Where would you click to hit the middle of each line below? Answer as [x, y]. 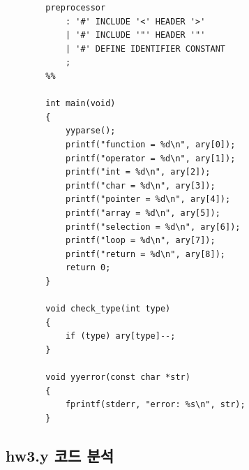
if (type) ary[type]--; [120, 336]
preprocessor [76, 8]
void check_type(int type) [108, 309]
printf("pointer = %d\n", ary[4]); [148, 199]
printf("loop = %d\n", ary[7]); [140, 241]
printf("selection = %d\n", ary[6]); [153, 227]
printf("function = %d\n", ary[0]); [150, 144]
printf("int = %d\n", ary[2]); [138, 172]
